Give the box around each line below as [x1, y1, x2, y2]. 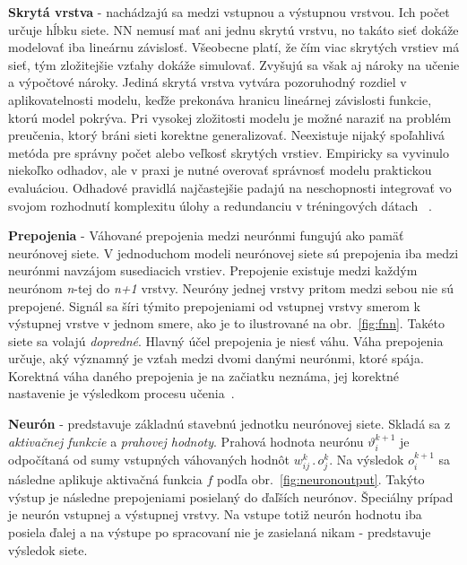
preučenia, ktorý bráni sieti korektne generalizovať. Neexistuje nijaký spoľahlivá [8, 126, 445, 144]
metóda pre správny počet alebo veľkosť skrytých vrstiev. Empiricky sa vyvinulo [8, 143, 449, 161]
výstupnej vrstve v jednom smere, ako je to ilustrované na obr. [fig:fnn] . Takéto [8, 314, 445, 333]
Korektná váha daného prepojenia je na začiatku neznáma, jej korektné [8, 366, 400, 385]
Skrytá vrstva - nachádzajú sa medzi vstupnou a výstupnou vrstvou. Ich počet [8, 3, 450, 21]
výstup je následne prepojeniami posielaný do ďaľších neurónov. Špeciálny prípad [8, 487, 454, 506]
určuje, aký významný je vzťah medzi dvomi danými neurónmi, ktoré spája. [8, 349, 424, 368]
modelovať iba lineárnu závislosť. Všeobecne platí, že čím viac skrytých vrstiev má [8, 38, 460, 56]
